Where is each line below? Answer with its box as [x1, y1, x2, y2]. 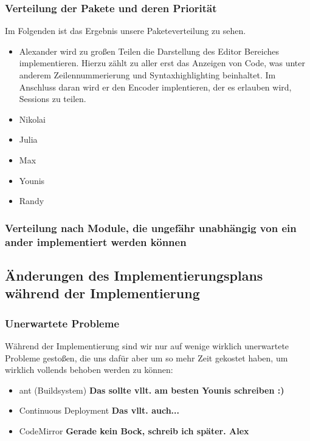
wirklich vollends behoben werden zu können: [5, 363, 173, 376]
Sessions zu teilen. [19, 92, 86, 105]
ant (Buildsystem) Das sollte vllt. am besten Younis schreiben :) [19, 383, 284, 396]
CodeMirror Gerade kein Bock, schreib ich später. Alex [19, 424, 249, 437]
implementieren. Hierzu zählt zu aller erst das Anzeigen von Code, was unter [19, 56, 305, 69]
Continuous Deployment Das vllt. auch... [19, 404, 179, 417]
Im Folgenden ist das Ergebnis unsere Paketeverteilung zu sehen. [5, 24, 246, 37]
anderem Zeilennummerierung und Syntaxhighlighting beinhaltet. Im [19, 69, 276, 81]
